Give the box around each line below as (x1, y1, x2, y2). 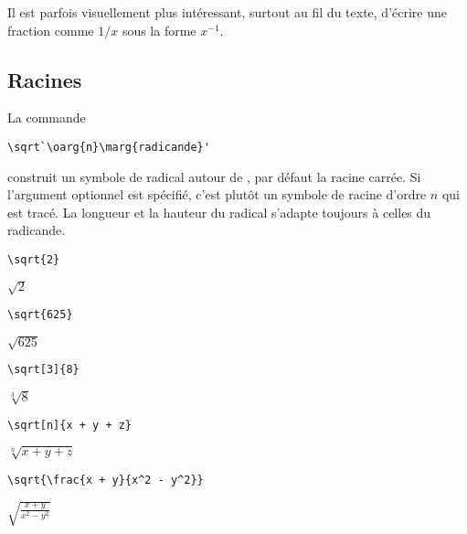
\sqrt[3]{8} (7, 363, 80, 377)
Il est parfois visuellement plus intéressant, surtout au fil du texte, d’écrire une (7, 3, 448, 21)
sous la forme (122, 20, 196, 39)
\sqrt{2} (7, 253, 60, 267)
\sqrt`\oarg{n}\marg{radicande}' (7, 140, 210, 154)
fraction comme (7, 20, 94, 39)
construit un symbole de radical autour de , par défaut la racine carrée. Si (7, 166, 421, 186)
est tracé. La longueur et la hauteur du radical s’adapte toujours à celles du (7, 202, 431, 221)
